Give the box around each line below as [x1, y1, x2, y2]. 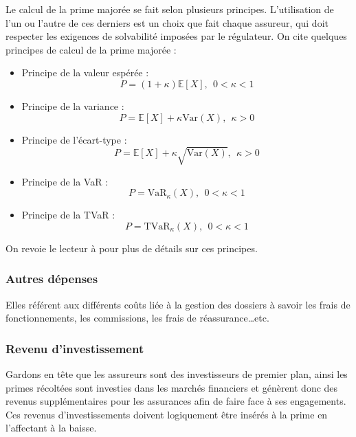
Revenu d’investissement [5, 339, 144, 357]
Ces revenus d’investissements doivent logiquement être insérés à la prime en [5, 407, 328, 421]
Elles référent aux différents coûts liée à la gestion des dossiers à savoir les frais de [5, 297, 351, 311]
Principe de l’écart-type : [21, 132, 127, 146]
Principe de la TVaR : [21, 208, 115, 222]
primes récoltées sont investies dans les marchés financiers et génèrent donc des [5, 380, 338, 394]
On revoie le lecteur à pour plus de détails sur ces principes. [5, 240, 258, 255]
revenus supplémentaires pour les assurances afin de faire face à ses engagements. [5, 394, 346, 408]
